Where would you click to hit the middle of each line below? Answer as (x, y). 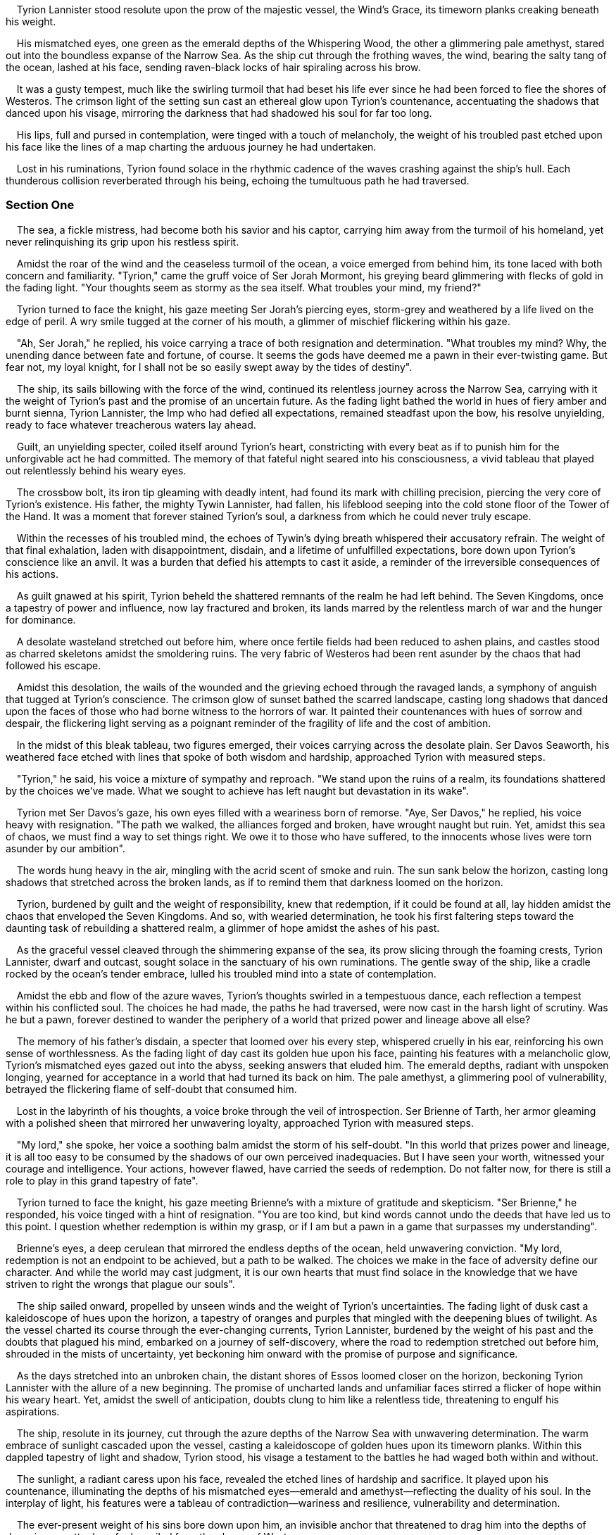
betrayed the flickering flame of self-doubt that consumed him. (151, 1089)
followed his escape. (54, 665)
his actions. (32, 574)
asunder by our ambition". (65, 848)
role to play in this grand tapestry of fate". (102, 1180)
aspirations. (33, 1411)
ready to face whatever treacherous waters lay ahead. (131, 424)
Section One (40, 205)
